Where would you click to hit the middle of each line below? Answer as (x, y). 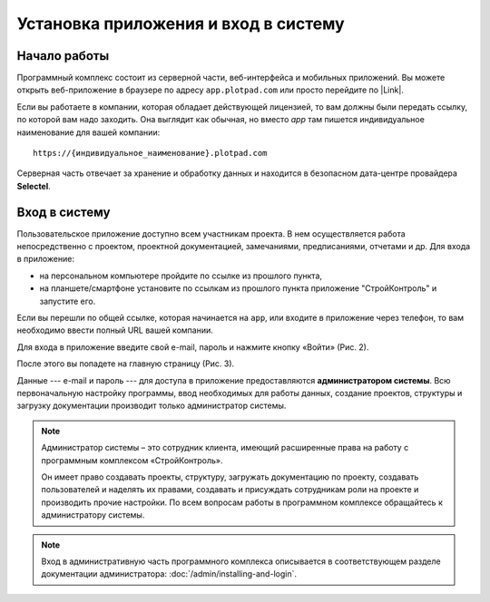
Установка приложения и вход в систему (181, 24)
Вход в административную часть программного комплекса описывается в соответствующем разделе (241, 561)
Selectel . (34, 186)
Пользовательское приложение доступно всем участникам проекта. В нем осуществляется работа (211, 233)
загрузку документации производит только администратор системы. (152, 406)
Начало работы (63, 56)
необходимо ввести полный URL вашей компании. (115, 330)
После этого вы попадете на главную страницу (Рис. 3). (126, 364)
